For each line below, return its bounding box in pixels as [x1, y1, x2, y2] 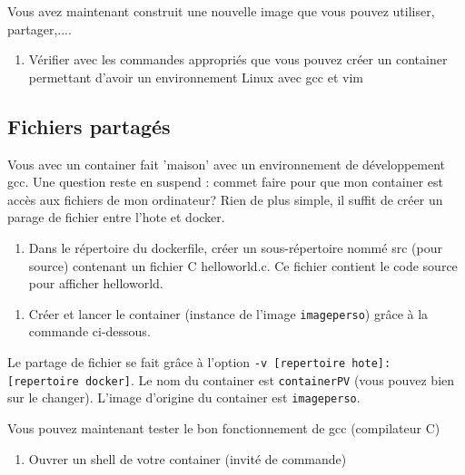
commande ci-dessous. [28, 322, 151, 341]
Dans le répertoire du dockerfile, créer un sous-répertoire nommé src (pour [28, 237, 442, 257]
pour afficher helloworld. [28, 274, 163, 293]
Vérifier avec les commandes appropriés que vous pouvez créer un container [28, 50, 448, 69]
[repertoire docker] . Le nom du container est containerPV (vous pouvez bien [7, 370, 455, 389]
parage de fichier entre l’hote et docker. [7, 208, 225, 227]
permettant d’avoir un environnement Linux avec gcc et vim [28, 67, 363, 86]
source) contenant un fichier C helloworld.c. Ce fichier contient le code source [28, 256, 458, 275]
